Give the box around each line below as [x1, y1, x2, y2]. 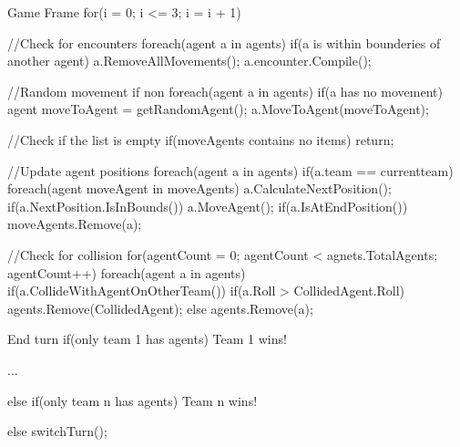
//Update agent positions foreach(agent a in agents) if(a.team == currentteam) [7, 161, 454, 180]
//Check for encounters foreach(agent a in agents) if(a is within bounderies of [7, 33, 441, 52]
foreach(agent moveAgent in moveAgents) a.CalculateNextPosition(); [7, 179, 392, 198]
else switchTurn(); [7, 421, 107, 441]
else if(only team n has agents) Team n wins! [7, 390, 258, 410]
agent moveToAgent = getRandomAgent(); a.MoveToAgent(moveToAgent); [7, 99, 429, 119]
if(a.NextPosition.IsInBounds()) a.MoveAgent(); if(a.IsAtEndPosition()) [7, 196, 408, 215]
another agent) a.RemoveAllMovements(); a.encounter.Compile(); [7, 51, 372, 70]
